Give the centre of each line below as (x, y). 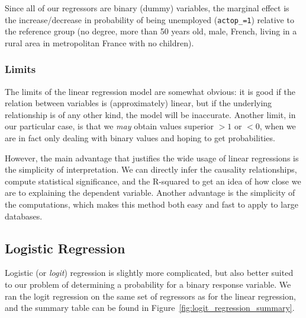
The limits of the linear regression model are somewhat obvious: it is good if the (150, 91)
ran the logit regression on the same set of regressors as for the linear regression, (150, 296)
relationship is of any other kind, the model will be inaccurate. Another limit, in (150, 114)
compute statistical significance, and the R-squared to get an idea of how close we (153, 181)
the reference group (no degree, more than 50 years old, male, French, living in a (151, 31)
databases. (24, 216)
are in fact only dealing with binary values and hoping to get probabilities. (140, 138)
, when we (278, 126)
